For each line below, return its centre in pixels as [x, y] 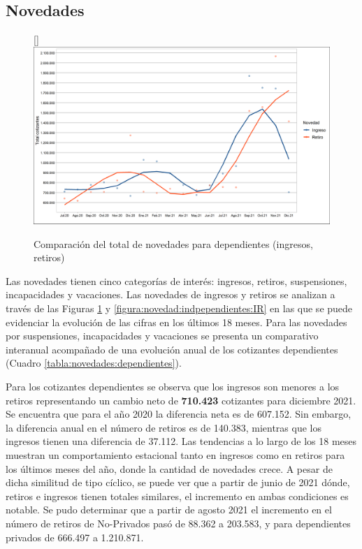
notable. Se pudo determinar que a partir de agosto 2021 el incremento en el [169, 510]
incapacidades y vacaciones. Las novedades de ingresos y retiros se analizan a [171, 294]
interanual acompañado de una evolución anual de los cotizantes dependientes [172, 349]
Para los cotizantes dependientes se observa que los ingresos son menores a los [173, 386]
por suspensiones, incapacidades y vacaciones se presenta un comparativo [162, 336]
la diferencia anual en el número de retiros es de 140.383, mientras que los [164, 427]
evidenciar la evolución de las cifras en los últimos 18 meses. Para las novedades [176, 322]
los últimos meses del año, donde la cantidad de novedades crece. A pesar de [169, 468]
